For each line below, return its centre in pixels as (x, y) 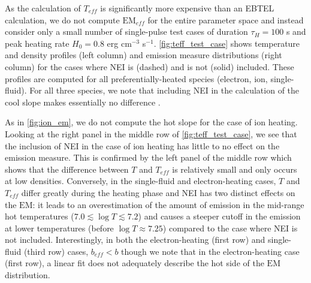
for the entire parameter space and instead (226, 19)
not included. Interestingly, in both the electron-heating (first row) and (135, 240)
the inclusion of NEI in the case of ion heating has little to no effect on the (142, 145)
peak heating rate (37, 43)
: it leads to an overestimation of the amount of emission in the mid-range (168, 204)
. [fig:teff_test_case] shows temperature (227, 43)
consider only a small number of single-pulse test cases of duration (126, 31)
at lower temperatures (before (59, 228)
